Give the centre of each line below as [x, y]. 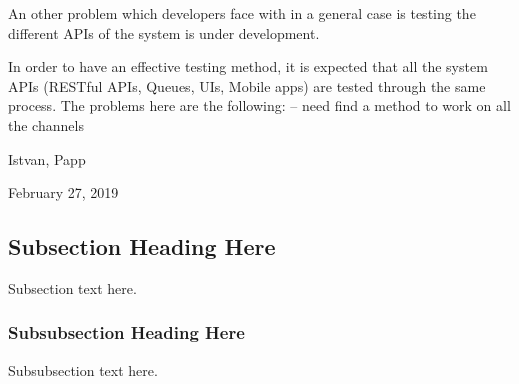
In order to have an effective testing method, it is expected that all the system [248, 66]
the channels [46, 124]
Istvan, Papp [47, 158]
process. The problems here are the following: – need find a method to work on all [259, 105]
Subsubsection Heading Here [126, 332]
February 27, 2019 [63, 192]
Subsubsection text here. [83, 369]
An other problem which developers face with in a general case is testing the [242, 13]
